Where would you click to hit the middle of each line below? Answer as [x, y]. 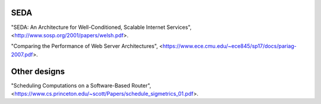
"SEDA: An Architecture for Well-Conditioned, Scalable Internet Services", [101, 27]
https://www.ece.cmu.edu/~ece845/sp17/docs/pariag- [229, 46]
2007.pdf [22, 54]
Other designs [38, 71]
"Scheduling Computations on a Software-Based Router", [81, 85]
